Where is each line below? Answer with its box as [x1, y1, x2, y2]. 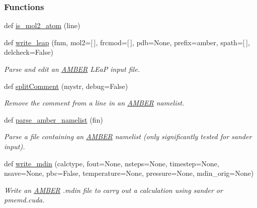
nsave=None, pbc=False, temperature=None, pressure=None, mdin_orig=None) [4, 168, 254, 178]
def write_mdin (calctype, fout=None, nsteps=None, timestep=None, [4, 158, 219, 168]
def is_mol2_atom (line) [4, 20, 80, 31]
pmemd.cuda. [4, 194, 45, 205]
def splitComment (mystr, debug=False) [4, 80, 128, 91]
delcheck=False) [4, 47, 53, 57]
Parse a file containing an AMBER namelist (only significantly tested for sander [4, 131, 252, 142]
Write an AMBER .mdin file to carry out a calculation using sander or [4, 184, 223, 195]
